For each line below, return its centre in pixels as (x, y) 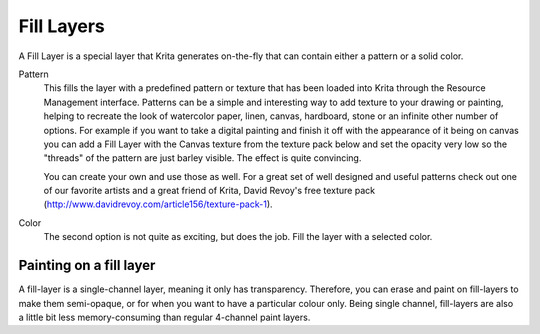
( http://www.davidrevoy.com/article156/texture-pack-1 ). (158, 204)
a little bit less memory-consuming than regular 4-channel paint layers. (164, 317)
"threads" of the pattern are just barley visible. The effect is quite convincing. (202, 158)
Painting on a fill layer (87, 265)
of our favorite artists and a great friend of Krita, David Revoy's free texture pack (209, 191)
